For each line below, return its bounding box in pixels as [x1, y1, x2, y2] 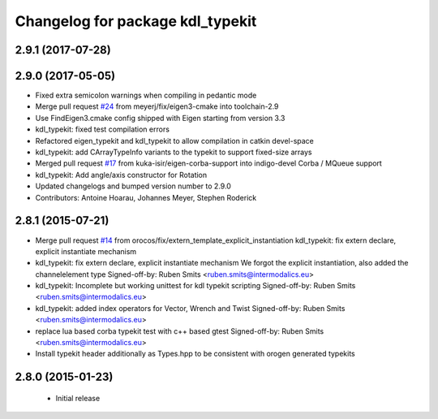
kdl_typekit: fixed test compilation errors [35, 124, 170, 134]
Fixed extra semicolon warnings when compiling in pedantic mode [35, 90, 257, 101]
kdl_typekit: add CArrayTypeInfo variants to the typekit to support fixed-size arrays [35, 147, 312, 158]
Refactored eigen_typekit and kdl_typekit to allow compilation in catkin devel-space [35, 136, 314, 145]
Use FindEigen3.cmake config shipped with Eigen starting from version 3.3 [35, 113, 286, 123]
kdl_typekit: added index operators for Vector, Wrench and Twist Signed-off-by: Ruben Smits [35, 303, 346, 313]
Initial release [55, 393, 101, 403]
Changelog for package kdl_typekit [15, 12, 257, 30]
